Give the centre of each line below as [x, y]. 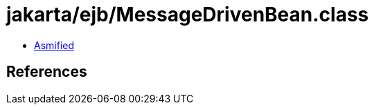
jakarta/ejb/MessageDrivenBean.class [188, 15]
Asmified [54, 45]
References [47, 72]
